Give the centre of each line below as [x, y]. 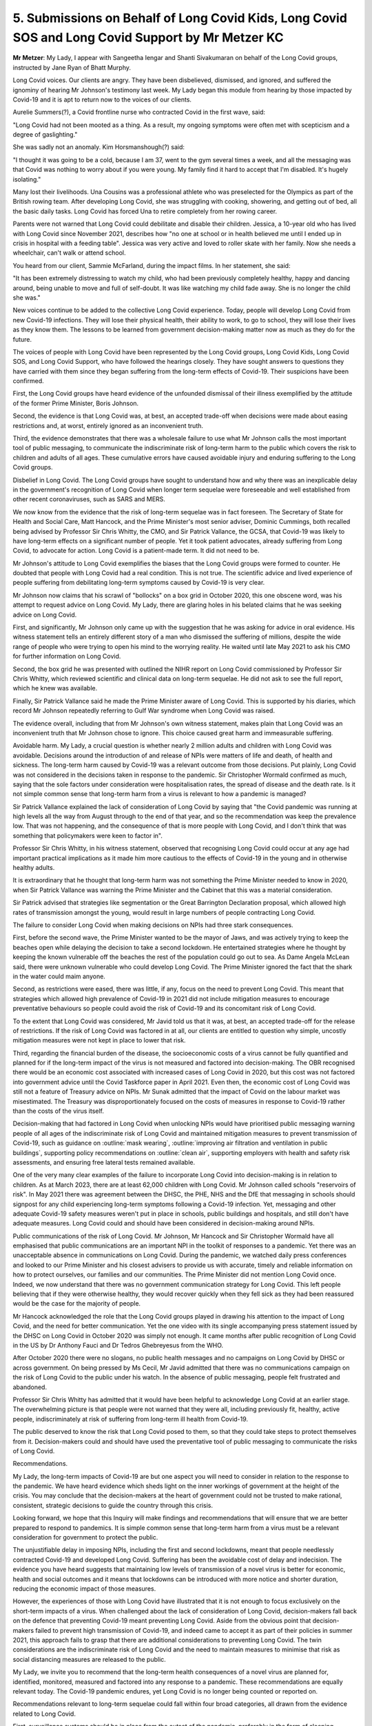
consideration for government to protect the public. [85, 1538]
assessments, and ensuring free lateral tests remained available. [104, 1162]
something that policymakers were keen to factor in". [88, 835]
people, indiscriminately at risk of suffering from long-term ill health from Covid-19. [130, 1419]
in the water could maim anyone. [59, 976]
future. [22, 339]
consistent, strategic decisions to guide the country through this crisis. [113, 1505]
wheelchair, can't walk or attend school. [69, 253]
